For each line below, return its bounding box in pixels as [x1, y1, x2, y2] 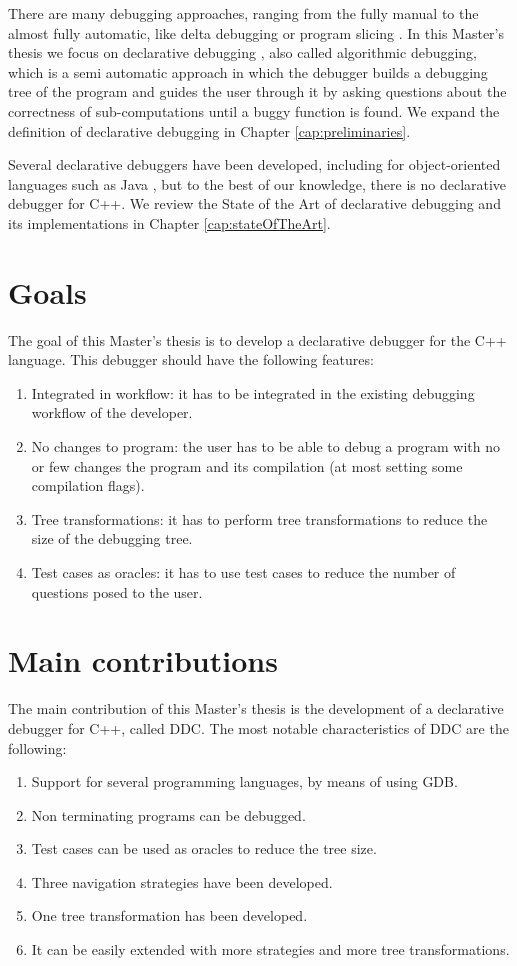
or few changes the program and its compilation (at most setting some [31, 455, 463, 476]
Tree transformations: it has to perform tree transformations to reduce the [31, 508, 488, 529]
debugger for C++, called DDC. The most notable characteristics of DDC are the [8, 717, 509, 738]
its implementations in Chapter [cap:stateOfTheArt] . [8, 212, 331, 233]
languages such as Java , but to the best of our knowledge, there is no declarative [8, 173, 507, 194]
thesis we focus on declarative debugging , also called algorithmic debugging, [8, 42, 478, 63]
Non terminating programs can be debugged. [31, 804, 306, 825]
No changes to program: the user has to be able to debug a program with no [31, 436, 501, 457]
